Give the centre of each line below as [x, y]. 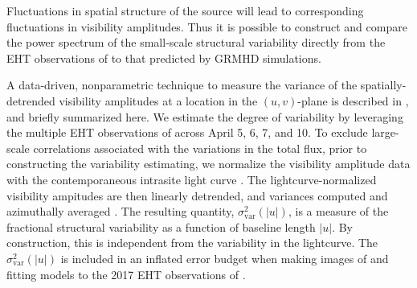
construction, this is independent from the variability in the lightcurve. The [192, 243]
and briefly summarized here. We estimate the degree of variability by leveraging [205, 116]
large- [385, 132]
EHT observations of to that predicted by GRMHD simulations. [164, 58]
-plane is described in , [353, 100]
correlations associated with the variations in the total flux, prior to [200, 148]
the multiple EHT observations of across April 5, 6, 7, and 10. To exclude [187, 132]
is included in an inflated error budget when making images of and [225, 258]
